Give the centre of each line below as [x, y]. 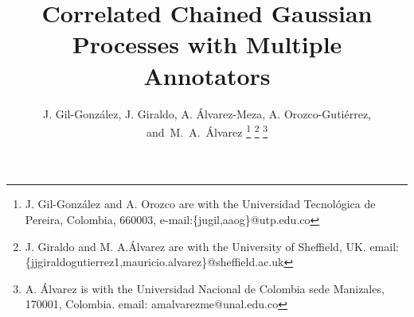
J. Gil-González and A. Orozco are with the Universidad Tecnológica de [200, 204]
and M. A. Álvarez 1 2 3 [207, 131]
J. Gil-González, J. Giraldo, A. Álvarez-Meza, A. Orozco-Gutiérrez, [207, 113]
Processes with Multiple [207, 44]
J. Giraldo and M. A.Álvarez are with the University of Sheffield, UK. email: [212, 246]
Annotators [207, 75]
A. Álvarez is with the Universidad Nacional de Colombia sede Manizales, [205, 288]
